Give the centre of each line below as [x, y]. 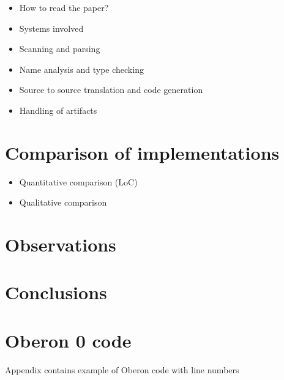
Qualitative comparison [63, 202]
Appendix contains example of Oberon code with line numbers [122, 369]
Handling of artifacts [58, 110]
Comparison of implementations [142, 152]
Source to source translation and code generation [111, 90]
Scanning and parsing [60, 49]
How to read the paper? [64, 7]
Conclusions [56, 292]
